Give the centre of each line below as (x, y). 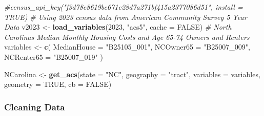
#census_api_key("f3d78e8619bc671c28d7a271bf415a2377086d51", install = (124, 7)
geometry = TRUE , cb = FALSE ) (58, 84)
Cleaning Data (35, 107)
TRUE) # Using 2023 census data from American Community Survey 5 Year (126, 17)
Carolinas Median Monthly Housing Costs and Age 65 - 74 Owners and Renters (127, 37)
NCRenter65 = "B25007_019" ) (54, 56)
